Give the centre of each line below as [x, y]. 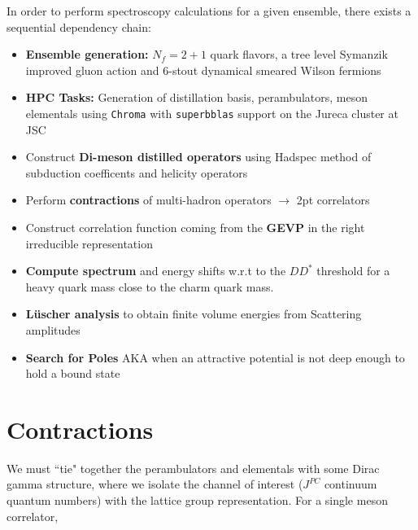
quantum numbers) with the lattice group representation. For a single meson [197, 500]
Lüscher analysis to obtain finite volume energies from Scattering [194, 314]
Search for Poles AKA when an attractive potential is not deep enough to [215, 357]
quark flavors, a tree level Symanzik [299, 54]
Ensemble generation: [87, 54]
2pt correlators [333, 200]
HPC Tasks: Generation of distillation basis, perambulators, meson [197, 97]
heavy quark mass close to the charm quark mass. [150, 286]
